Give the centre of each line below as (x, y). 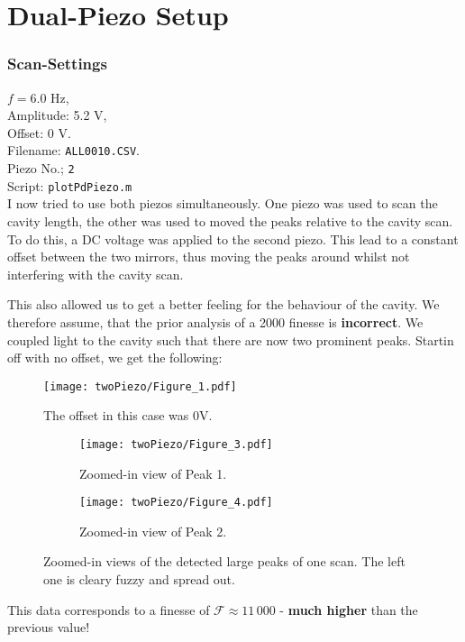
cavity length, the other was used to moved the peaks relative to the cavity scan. (230, 220)
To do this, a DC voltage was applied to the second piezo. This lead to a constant (233, 238)
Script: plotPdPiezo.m (70, 185)
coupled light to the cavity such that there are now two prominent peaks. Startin (231, 339)
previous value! (49, 627)
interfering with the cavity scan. (96, 274)
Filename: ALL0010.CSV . (74, 150)
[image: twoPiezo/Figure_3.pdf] (176, 444)
